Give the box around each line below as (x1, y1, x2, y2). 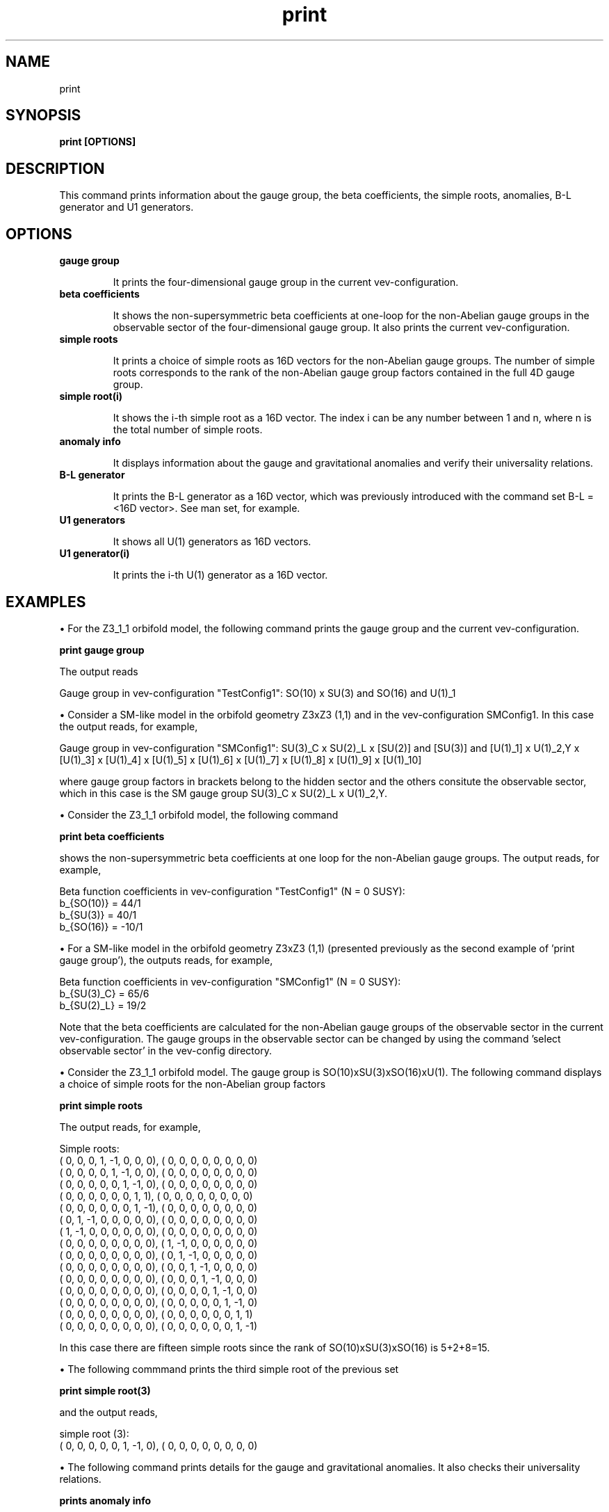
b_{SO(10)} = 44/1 (59, 896, 141, 909)
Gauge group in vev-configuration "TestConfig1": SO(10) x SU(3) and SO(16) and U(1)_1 (59, 686, 456, 699)
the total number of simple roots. (113, 424, 263, 436)
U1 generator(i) (59, 547, 130, 560)
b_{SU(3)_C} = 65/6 (59, 987, 149, 999)
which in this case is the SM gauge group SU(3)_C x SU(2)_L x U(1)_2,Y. (59, 787, 388, 799)
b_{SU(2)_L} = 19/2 (59, 999, 147, 1011)
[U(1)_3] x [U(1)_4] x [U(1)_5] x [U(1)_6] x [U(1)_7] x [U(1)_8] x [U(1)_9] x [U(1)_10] (59, 753, 422, 766)
